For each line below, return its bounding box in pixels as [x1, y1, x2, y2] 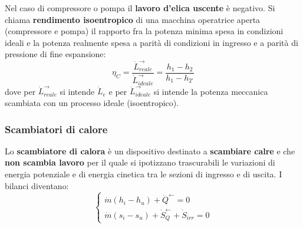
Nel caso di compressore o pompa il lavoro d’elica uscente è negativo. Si [5, 2, 275, 14]
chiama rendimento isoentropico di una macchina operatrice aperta [5, 13, 261, 25]
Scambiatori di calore [5, 121, 108, 136]
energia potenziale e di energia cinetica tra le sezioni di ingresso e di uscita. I [5, 168, 282, 180]
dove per [5, 85, 36, 97]
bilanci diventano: [5, 179, 69, 191]
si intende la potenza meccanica [153, 85, 268, 97]
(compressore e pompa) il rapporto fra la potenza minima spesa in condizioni [5, 25, 284, 37]
